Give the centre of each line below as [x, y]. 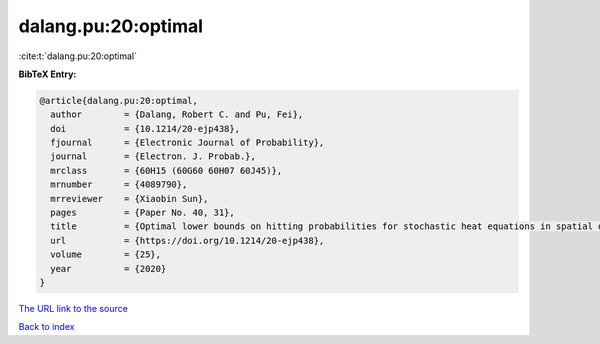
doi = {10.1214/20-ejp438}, [145, 128]
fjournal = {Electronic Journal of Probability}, [187, 143]
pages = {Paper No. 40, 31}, [142, 213]
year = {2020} [108, 268]
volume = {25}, [106, 254]
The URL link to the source [73, 308]
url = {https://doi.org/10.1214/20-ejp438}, [187, 240]
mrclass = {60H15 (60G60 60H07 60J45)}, [166, 170]
